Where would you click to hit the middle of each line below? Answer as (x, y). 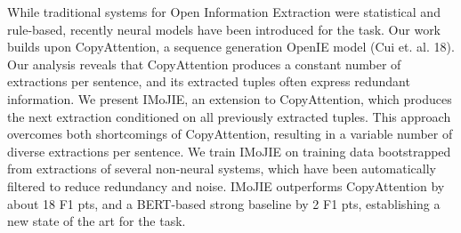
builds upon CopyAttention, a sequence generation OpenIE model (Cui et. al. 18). (231, 47)
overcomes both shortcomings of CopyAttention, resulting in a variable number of (230, 134)
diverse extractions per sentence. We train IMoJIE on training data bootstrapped (229, 151)
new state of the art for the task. (97, 221)
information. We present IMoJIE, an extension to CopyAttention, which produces (230, 98)
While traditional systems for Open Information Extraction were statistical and (224, 12)
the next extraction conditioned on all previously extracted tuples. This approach (229, 116)
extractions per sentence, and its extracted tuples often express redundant (209, 81)
